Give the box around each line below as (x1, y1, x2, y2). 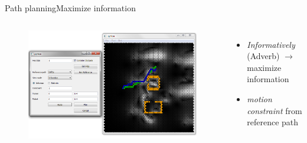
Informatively (247, 38, 295, 50)
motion (247, 92, 272, 105)
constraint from (247, 104, 302, 116)
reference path (247, 116, 299, 128)
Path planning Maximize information (5, 2, 136, 14)
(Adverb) (247, 50, 280, 62)
